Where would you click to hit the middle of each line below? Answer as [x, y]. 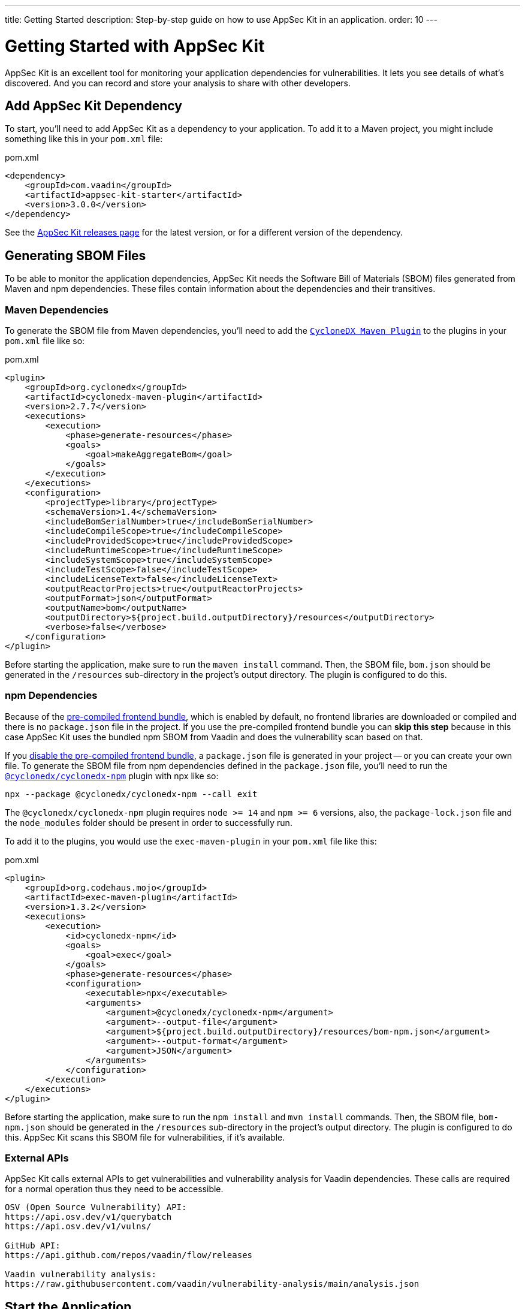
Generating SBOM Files [76, 255]
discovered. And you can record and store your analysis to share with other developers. [178, 83]
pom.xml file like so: [45, 340]
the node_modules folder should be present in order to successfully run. [149, 822]
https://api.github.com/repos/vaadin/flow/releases [129, 1255]
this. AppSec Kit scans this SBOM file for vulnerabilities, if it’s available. [145, 1137]
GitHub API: [33, 1246]
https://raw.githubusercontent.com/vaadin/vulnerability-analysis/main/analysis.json [212, 1284]
